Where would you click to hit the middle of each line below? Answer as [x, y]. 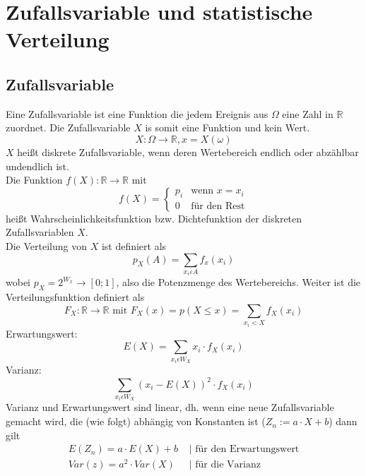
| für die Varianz [225, 465]
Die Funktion [34, 180]
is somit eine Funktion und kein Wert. [228, 127]
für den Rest [218, 207]
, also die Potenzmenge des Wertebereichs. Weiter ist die [238, 282]
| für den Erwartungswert [244, 450]
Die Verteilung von [46, 245]
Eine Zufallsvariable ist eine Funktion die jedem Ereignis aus [137, 113]
